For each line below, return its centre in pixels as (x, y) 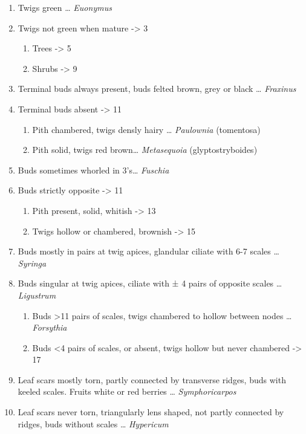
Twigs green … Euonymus (65, 7)
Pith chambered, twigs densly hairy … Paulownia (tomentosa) (146, 129)
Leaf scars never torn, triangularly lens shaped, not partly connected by (151, 412)
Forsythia (50, 327)
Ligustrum (37, 295)
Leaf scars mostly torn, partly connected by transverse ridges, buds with (152, 379)
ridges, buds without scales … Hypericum (93, 423)
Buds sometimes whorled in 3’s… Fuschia (93, 170)
